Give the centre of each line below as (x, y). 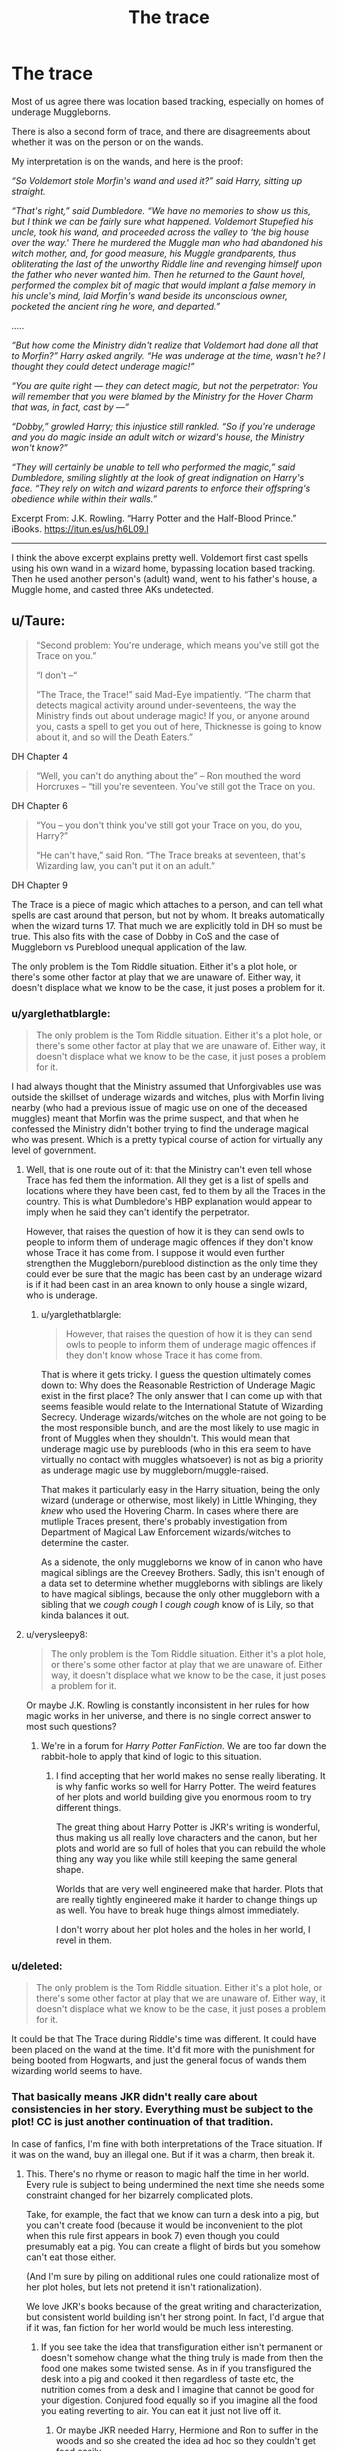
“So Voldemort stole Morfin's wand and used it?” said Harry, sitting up (157, 180)
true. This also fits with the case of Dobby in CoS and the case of (145, 936)
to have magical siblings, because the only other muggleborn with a (180, 1594)
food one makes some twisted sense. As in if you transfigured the (176, 2368)
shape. (69, 1870)
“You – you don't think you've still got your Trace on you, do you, (169, 825)
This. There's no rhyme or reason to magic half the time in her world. (167, 2173)
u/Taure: (38, 621)
